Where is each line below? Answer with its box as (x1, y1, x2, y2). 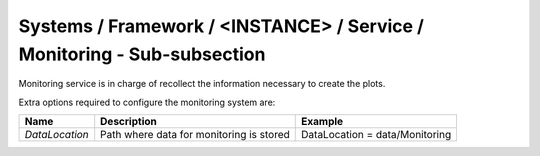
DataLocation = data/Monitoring (301, 128, 452, 142)
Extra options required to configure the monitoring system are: (18, 96, 276, 108)
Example (301, 115, 344, 129)
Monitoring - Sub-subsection (18, 43, 266, 65)
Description (100, 115, 157, 129)
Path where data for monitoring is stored (100, 128, 290, 142)
